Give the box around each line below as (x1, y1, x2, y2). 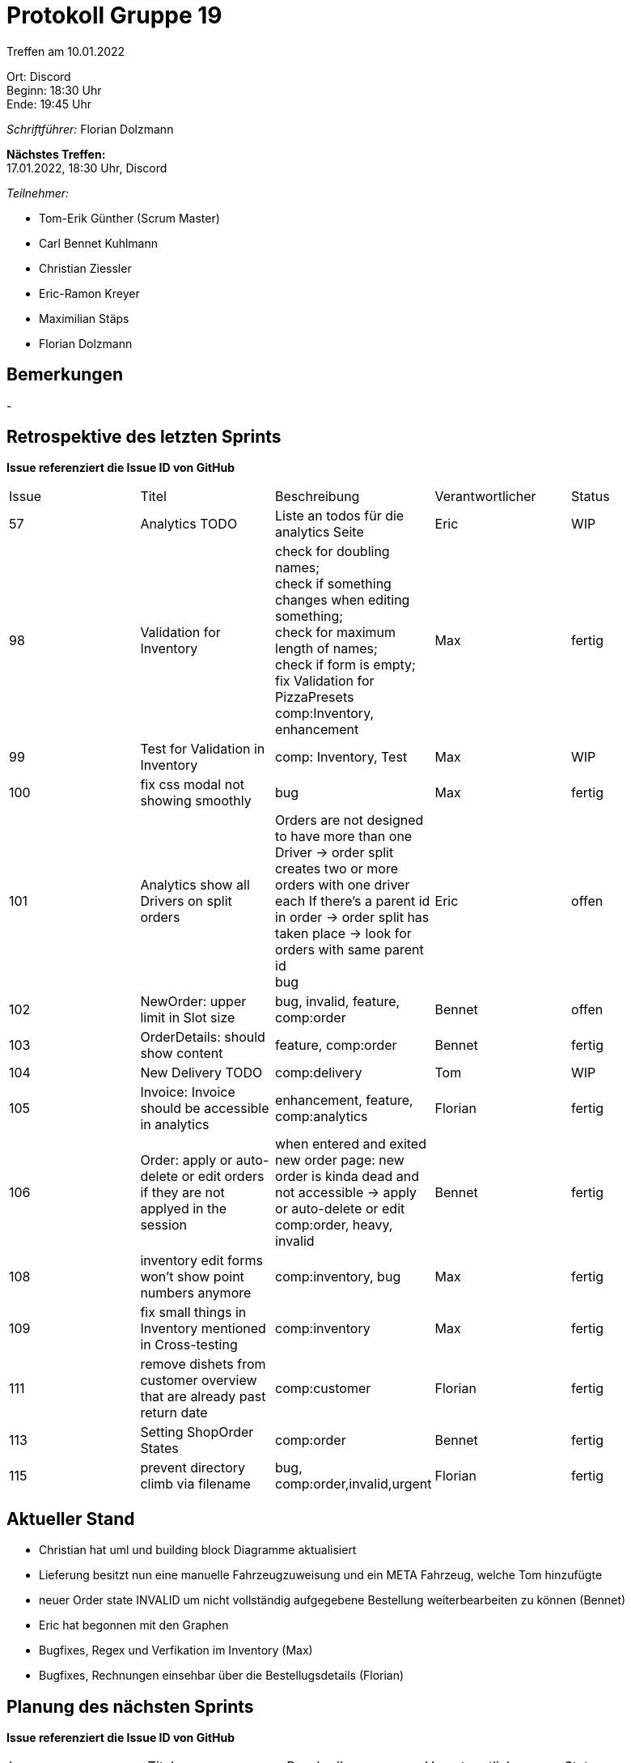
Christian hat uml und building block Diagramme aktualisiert (39, 1543, 357, 1557)
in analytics (140, 1116, 210, 1133)
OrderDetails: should (140, 1029, 265, 1046)
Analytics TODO (140, 516, 238, 533)
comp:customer (275, 1380, 371, 1397)
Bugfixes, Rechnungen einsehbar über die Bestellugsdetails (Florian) (39, 1668, 404, 1683)
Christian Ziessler (39, 261, 132, 275)
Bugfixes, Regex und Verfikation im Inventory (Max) (39, 1643, 313, 1658)
